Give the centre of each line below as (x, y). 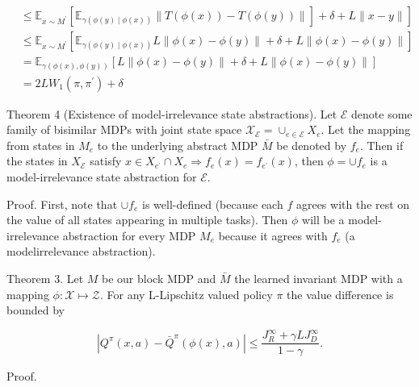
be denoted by (312, 145)
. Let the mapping (366, 129)
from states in (41, 145)
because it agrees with (273, 235)
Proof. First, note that (62, 204)
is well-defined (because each (212, 204)
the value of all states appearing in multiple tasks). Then (147, 220)
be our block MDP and (159, 278)
